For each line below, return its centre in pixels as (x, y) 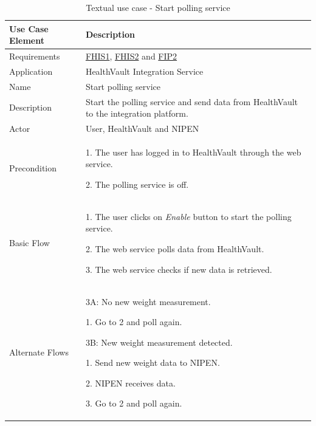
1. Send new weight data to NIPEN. (153, 362)
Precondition (33, 168)
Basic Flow (29, 243)
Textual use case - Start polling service (158, 7)
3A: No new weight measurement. (148, 301)
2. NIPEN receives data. (130, 383)
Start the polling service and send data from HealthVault (192, 101)
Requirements (35, 56)
